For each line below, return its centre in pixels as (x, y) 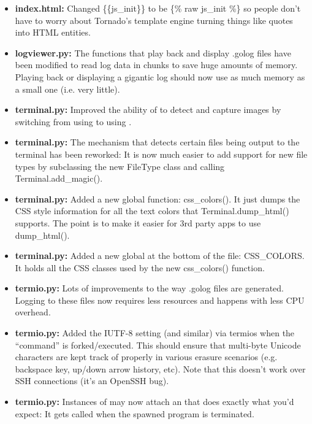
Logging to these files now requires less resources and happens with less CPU (160, 300)
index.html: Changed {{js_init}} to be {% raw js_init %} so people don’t (158, 8)
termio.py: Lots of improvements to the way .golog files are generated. (149, 288)
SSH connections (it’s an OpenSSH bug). (92, 381)
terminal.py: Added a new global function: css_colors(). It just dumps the (158, 199)
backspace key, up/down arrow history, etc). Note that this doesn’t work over (160, 368)
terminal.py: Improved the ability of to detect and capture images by (148, 110)
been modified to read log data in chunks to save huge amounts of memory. (156, 65)
